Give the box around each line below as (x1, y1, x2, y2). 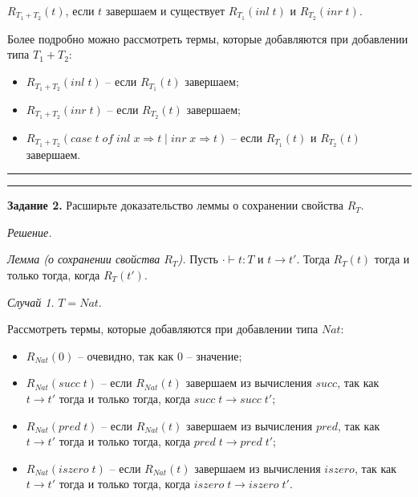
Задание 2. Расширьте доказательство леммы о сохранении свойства (7, 197, 343, 214)
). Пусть (177, 251, 218, 267)
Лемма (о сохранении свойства (7, 251, 160, 267)
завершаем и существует (105, 2, 225, 18)
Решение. (7, 223, 52, 240)
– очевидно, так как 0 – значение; (77, 347, 242, 364)
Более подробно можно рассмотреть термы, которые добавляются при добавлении (7, 30, 408, 47)
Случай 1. (7, 293, 55, 310)
